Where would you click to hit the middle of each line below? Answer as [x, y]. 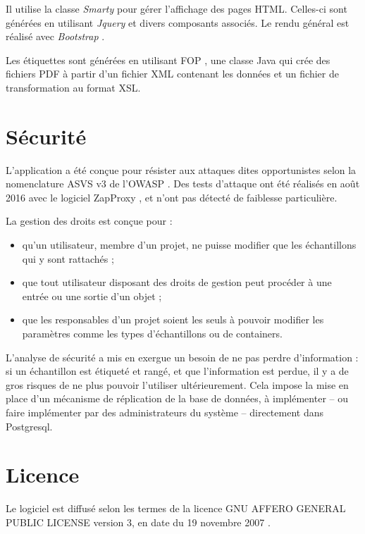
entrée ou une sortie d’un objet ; [92, 296]
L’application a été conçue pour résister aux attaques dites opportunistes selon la [181, 169]
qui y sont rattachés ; [68, 258]
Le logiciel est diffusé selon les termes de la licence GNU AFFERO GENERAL [176, 508]
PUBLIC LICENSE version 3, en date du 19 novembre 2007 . [138, 522]
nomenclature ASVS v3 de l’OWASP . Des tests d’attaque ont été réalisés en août [183, 184]
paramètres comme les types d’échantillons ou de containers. [152, 334]
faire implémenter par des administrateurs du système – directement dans [165, 412]
